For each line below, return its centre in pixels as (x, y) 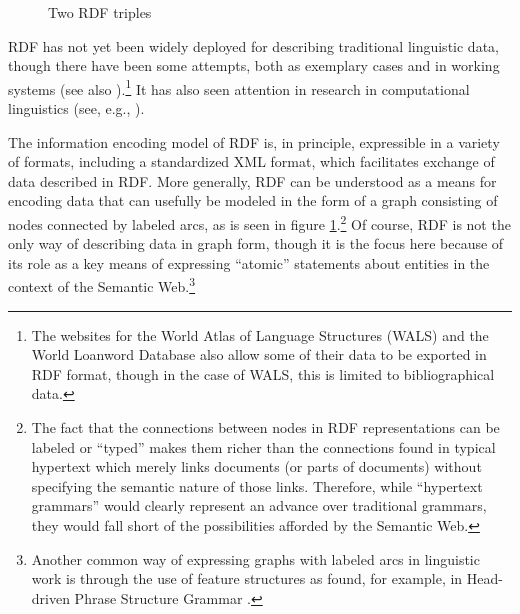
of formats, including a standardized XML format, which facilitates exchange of (251, 161)
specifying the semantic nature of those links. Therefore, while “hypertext (257, 485)
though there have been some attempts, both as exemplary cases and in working (254, 65)
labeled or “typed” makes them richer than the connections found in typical (263, 446)
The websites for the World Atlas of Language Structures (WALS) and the (260, 334)
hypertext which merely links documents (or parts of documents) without (256, 466)
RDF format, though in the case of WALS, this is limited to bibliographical (263, 373)
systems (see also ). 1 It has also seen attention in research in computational (239, 87)
